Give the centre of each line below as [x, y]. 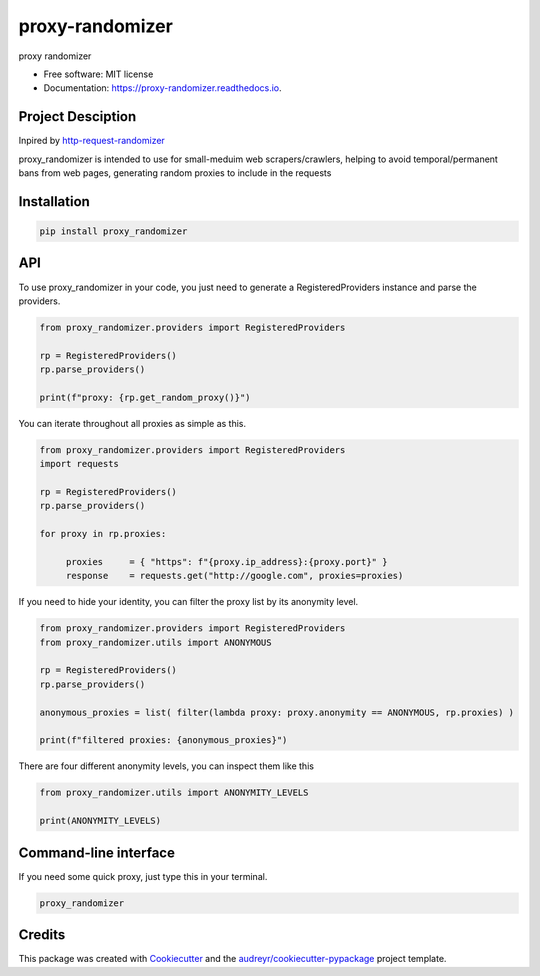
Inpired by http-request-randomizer [91, 141]
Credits [42, 935]
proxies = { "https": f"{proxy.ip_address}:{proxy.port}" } [226, 561]
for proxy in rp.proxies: [103, 534]
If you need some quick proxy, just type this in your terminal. [143, 876]
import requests [79, 464]
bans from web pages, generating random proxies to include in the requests [175, 173]
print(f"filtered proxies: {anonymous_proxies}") [163, 740]
